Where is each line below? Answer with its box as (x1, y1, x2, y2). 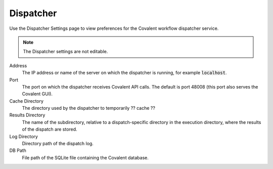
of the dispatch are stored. (22, 126, 78, 133)
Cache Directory (9, 98, 44, 104)
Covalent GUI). (22, 91, 53, 97)
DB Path (9, 147, 26, 154)
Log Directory (9, 133, 38, 139)
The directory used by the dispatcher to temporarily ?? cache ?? (22, 105, 155, 111)
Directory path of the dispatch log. (22, 141, 94, 147)
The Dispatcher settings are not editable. (23, 49, 108, 55)
